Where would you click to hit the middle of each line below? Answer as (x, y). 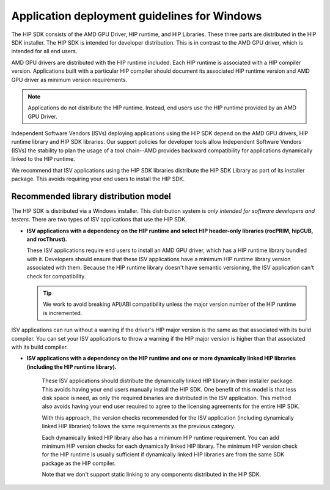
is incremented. (63, 313)
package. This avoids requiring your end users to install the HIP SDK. (98, 179)
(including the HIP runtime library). (72, 366)
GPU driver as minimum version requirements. (69, 80)
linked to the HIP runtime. (43, 159)
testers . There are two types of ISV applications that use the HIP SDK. (99, 220)
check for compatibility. (56, 276)
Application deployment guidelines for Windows (137, 16)
